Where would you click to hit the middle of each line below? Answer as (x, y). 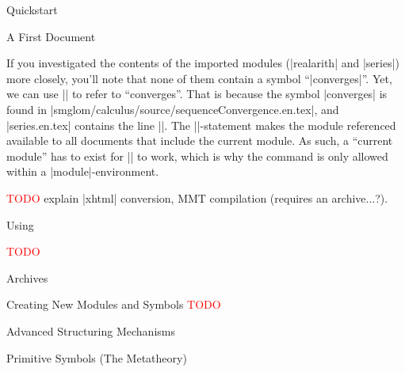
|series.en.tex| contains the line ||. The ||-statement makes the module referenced (201, 125)
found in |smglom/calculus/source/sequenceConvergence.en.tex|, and (173, 109)
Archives (27, 277)
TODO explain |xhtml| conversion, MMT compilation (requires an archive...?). (197, 197)
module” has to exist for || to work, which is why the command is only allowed (197, 156)
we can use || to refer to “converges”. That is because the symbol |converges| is (197, 94)
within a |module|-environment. (83, 171)
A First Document (51, 36)
